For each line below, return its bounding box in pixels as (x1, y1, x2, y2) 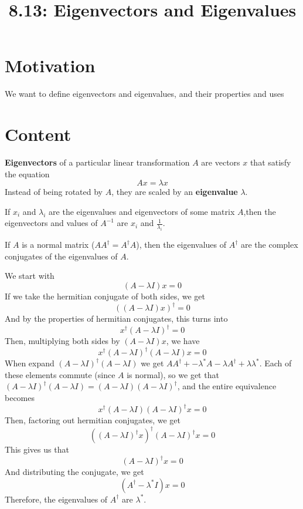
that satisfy (250, 156, 291, 168)
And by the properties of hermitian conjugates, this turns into (5, 312, 228, 325)
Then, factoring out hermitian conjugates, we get (5, 414, 181, 426)
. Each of (259, 357, 292, 369)
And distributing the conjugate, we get (5, 466, 144, 478)
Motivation (5, 53, 96, 77)
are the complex (240, 238, 298, 251)
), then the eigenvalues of (136, 238, 226, 251)
